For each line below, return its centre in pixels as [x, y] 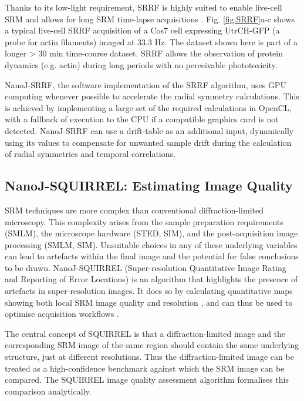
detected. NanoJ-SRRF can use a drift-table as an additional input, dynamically [149, 130]
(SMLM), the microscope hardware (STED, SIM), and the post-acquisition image [151, 233]
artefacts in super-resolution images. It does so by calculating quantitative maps [149, 291]
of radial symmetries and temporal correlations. [90, 154]
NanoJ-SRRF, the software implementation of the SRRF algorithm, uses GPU [146, 84]
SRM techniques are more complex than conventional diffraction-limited [134, 210]
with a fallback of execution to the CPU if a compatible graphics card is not [142, 119]
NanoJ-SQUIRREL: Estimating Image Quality [149, 186]
